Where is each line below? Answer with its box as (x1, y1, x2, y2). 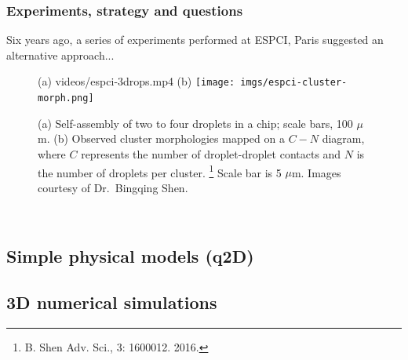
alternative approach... (6, 46, 115, 63)
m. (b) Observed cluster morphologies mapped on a (38, 130, 285, 147)
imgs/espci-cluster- (240, 77, 348, 89)
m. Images (291, 164, 341, 180)
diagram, (322, 130, 365, 147)
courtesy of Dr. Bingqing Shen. (38, 179, 188, 195)
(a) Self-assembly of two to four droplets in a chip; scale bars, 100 (38, 115, 353, 131)
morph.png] (38, 93, 94, 104)
